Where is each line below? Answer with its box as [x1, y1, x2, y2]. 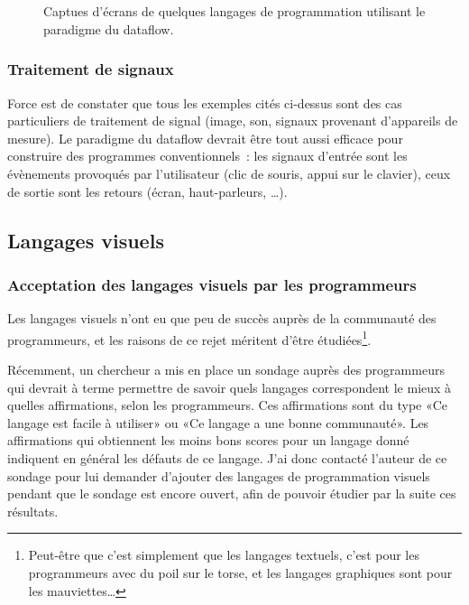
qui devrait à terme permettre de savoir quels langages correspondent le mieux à [7, 377, 452, 396]
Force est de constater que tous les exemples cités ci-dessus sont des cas [7, 93, 402, 112]
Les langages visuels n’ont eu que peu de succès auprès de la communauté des [7, 309, 437, 328]
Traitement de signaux [7, 58, 174, 80]
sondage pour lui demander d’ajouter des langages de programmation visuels [7, 466, 430, 485]
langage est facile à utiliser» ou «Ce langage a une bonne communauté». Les [7, 413, 429, 432]
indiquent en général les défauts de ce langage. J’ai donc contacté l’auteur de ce [7, 448, 447, 467]
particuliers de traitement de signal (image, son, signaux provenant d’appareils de [7, 111, 458, 130]
